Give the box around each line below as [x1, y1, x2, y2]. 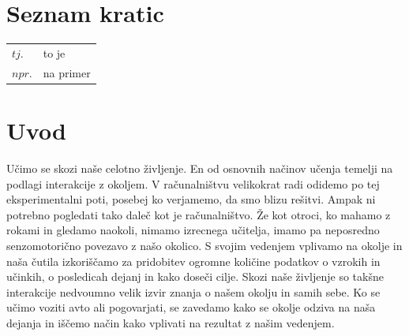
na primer [43, 64, 91, 80]
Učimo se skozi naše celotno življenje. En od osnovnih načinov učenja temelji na [6, 159, 393, 176]
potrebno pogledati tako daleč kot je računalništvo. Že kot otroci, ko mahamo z [6, 206, 391, 222]
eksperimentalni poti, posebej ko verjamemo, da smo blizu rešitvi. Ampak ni [6, 191, 376, 207]
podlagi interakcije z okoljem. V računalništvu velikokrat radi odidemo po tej [6, 175, 380, 192]
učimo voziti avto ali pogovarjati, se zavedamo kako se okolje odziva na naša [6, 299, 376, 315]
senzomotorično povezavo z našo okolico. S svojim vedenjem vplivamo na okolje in [6, 237, 403, 253]
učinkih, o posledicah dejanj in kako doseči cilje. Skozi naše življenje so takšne [6, 268, 384, 285]
